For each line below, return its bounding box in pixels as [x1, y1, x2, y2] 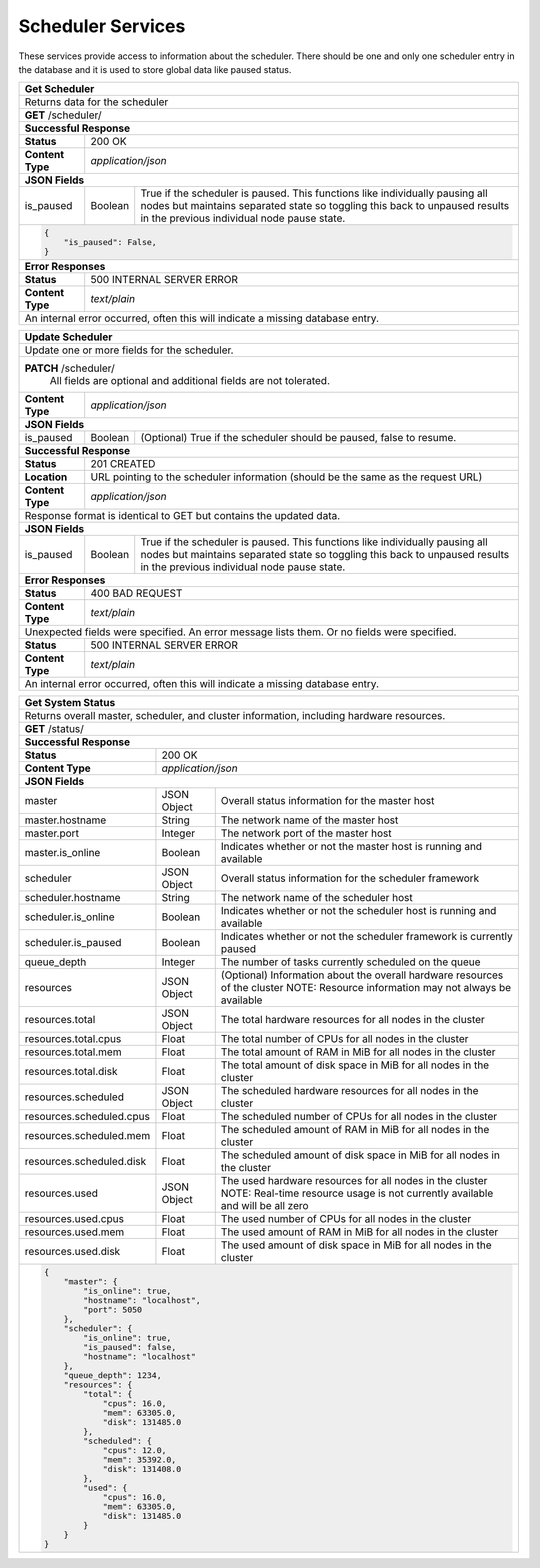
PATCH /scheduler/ [24, 361, 115, 375]
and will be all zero [220, 1199, 309, 1213]
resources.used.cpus [24, 1212, 125, 1226]
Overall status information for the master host [220, 794, 435, 808]
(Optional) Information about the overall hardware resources [220, 968, 504, 982]
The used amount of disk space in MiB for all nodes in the [220, 1238, 492, 1252]
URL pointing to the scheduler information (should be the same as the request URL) [90, 470, 483, 484]
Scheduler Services [18, 15, 186, 37]
